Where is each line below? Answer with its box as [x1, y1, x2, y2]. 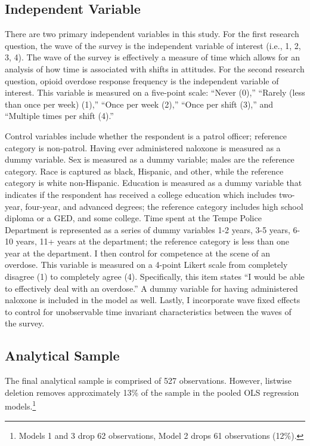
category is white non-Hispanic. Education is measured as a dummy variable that [5, 176, 302, 189]
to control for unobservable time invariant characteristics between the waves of [5, 305, 292, 317]
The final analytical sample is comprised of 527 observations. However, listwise [5, 374, 292, 387]
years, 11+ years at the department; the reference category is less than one [15, 235, 289, 248]
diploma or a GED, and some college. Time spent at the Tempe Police [5, 212, 262, 224]
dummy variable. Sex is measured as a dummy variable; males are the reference [5, 153, 294, 166]
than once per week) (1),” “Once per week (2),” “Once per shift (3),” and [5, 97, 274, 110]
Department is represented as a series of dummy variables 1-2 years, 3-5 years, [5, 223, 290, 236]
